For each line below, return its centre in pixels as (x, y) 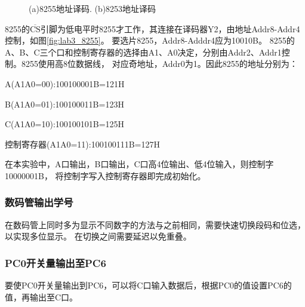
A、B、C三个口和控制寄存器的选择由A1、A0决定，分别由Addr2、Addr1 (143, 52)
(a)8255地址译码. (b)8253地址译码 (93, 8)
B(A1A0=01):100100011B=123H (64, 104)
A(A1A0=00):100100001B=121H (65, 83)
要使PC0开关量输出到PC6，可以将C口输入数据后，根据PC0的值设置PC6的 (148, 285)
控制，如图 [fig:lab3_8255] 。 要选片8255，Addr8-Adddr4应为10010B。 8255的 (150, 40)
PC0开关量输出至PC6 (56, 263)
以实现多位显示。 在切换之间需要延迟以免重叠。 (98, 236)
